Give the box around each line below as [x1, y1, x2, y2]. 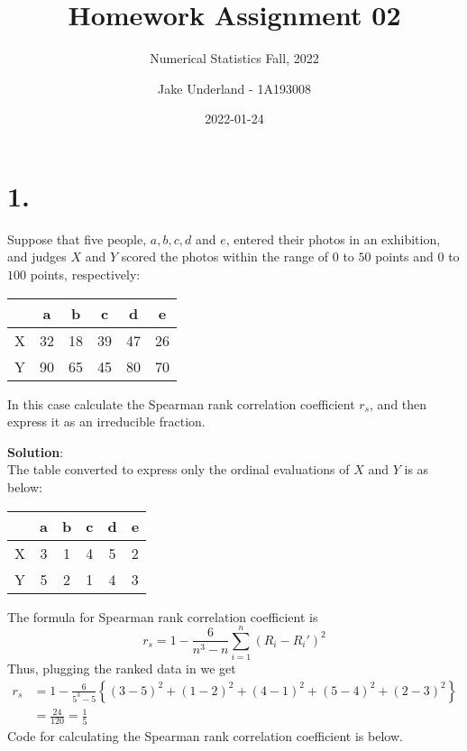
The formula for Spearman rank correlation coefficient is [7, 607, 318, 626]
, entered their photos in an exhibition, [225, 229, 441, 248]
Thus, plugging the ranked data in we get [7, 659, 236, 678]
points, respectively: [30, 265, 141, 284]
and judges [7, 247, 67, 266]
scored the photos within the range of [121, 247, 329, 266]
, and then [370, 394, 427, 413]
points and [375, 247, 434, 266]
